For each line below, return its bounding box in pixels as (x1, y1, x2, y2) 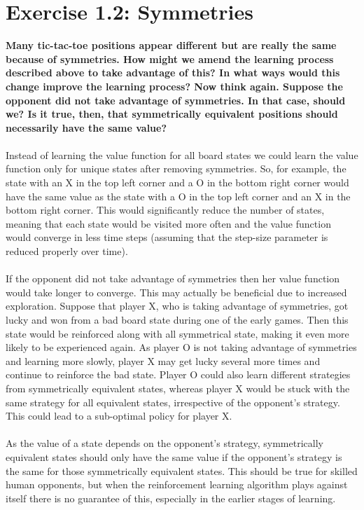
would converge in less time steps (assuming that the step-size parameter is (6, 230, 328, 244)
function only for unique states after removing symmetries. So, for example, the (6, 161, 346, 176)
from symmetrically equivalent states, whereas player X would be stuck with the (6, 380, 350, 395)
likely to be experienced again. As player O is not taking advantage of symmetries (6, 340, 357, 354)
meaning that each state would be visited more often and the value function (6, 216, 331, 230)
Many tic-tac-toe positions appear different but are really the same (6, 38, 337, 53)
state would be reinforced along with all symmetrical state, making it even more (6, 326, 349, 340)
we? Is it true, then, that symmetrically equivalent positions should (6, 106, 338, 121)
